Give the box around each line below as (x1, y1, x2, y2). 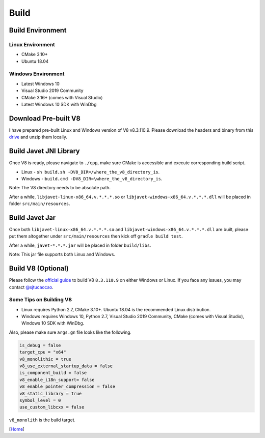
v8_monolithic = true (19, 356, 72, 362)
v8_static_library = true (19, 391, 82, 396)
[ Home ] (9, 426, 25, 432)
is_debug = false (19, 342, 61, 348)
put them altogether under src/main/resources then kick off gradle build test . (9, 234, 183, 239)
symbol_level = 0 (19, 397, 61, 403)
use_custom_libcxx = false (19, 405, 84, 410)
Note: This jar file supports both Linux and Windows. (9, 251, 115, 258)
